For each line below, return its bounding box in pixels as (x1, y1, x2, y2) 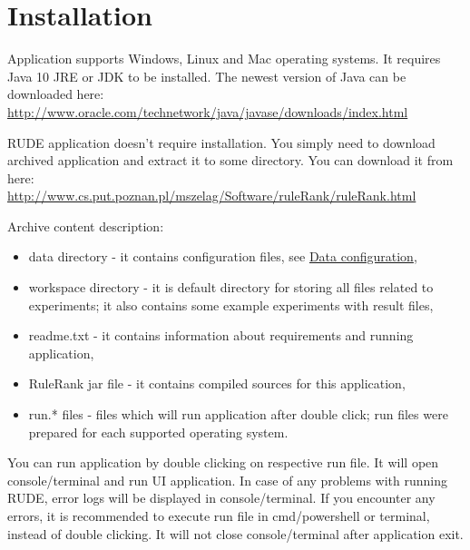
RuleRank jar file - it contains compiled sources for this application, (28, 374, 406, 393)
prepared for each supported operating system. (28, 422, 289, 441)
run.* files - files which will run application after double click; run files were (28, 405, 448, 424)
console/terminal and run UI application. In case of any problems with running (7, 470, 447, 489)
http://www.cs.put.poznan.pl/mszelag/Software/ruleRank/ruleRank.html (7, 186, 416, 205)
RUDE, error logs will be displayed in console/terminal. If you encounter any (7, 488, 436, 507)
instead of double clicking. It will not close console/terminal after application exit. (7, 524, 464, 543)
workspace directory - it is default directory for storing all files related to (28, 278, 434, 297)
